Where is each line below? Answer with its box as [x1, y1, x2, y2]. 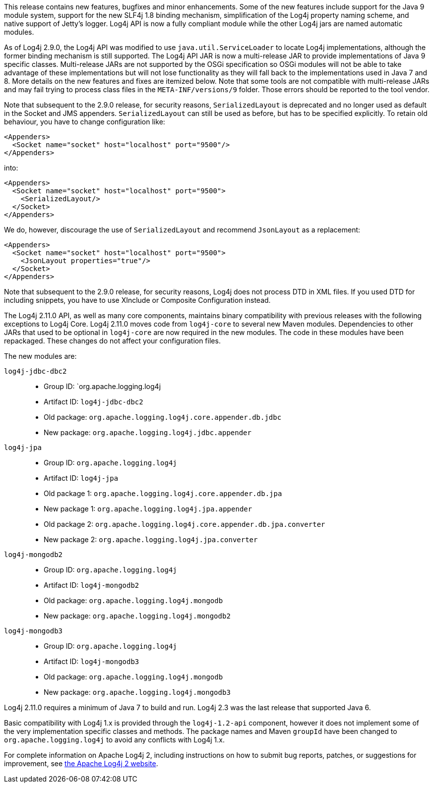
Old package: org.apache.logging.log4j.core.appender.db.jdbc [44, 413, 282, 421]
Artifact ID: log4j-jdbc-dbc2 [44, 397, 143, 406]
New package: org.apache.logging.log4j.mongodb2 [44, 612, 231, 620]
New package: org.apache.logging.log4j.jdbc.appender [44, 428, 251, 437]
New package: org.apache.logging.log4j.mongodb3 [44, 688, 231, 696]
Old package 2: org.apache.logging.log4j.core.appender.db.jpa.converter [44, 520, 325, 528]
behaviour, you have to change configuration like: [4, 117, 165, 126]
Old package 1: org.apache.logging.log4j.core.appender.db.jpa [44, 489, 282, 498]
